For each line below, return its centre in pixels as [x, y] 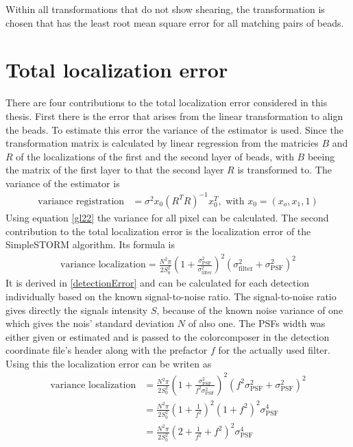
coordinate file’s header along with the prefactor [107, 350]
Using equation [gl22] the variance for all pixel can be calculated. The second [167, 217]
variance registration [81, 201]
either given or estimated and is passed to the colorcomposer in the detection [168, 336]
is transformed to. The [284, 170]
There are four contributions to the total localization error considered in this [167, 102]
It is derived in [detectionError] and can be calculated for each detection [158, 283]
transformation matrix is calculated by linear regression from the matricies [162, 143]
